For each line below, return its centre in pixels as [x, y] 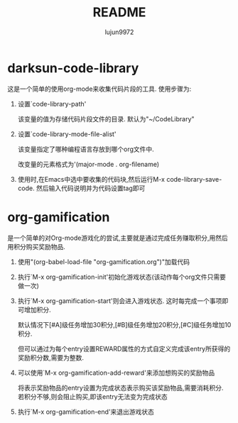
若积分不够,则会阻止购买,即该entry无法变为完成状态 [93, 396]
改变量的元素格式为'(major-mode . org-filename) [88, 164]
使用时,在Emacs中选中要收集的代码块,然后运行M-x [91, 179]
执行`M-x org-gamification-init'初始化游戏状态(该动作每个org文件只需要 [121, 277]
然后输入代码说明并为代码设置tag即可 [91, 188]
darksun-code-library [73, 68]
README [119, 12]
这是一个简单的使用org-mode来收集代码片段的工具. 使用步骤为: [99, 89]
